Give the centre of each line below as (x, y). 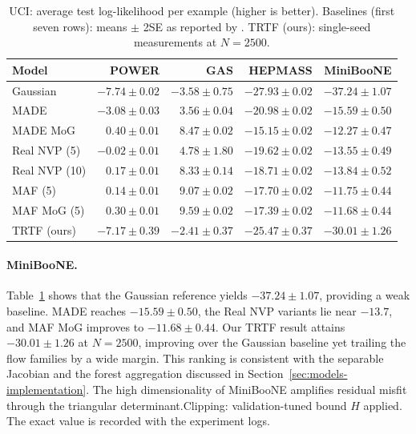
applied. (383, 405)
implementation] (46, 389)
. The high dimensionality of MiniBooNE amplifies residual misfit (246, 389)
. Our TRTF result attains (280, 326)
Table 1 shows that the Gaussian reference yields (127, 295)
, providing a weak (365, 295)
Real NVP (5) (46, 150)
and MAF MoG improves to (75, 326)
